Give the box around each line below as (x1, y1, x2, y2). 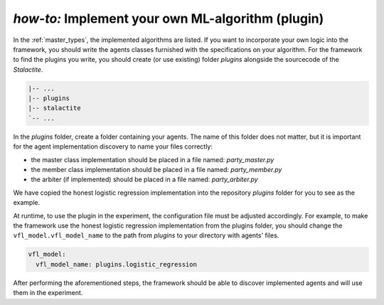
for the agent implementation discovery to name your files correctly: (13, 142, 213, 151)
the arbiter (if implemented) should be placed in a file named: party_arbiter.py (31, 175, 259, 184)
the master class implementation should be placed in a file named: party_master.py (31, 155, 274, 164)
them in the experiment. (13, 289, 83, 297)
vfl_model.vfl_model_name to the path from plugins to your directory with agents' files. (13, 231, 279, 240)
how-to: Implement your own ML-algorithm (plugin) (13, 11, 324, 26)
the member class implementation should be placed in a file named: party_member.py (31, 166, 282, 174)
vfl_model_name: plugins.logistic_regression (36, 260, 197, 268)
